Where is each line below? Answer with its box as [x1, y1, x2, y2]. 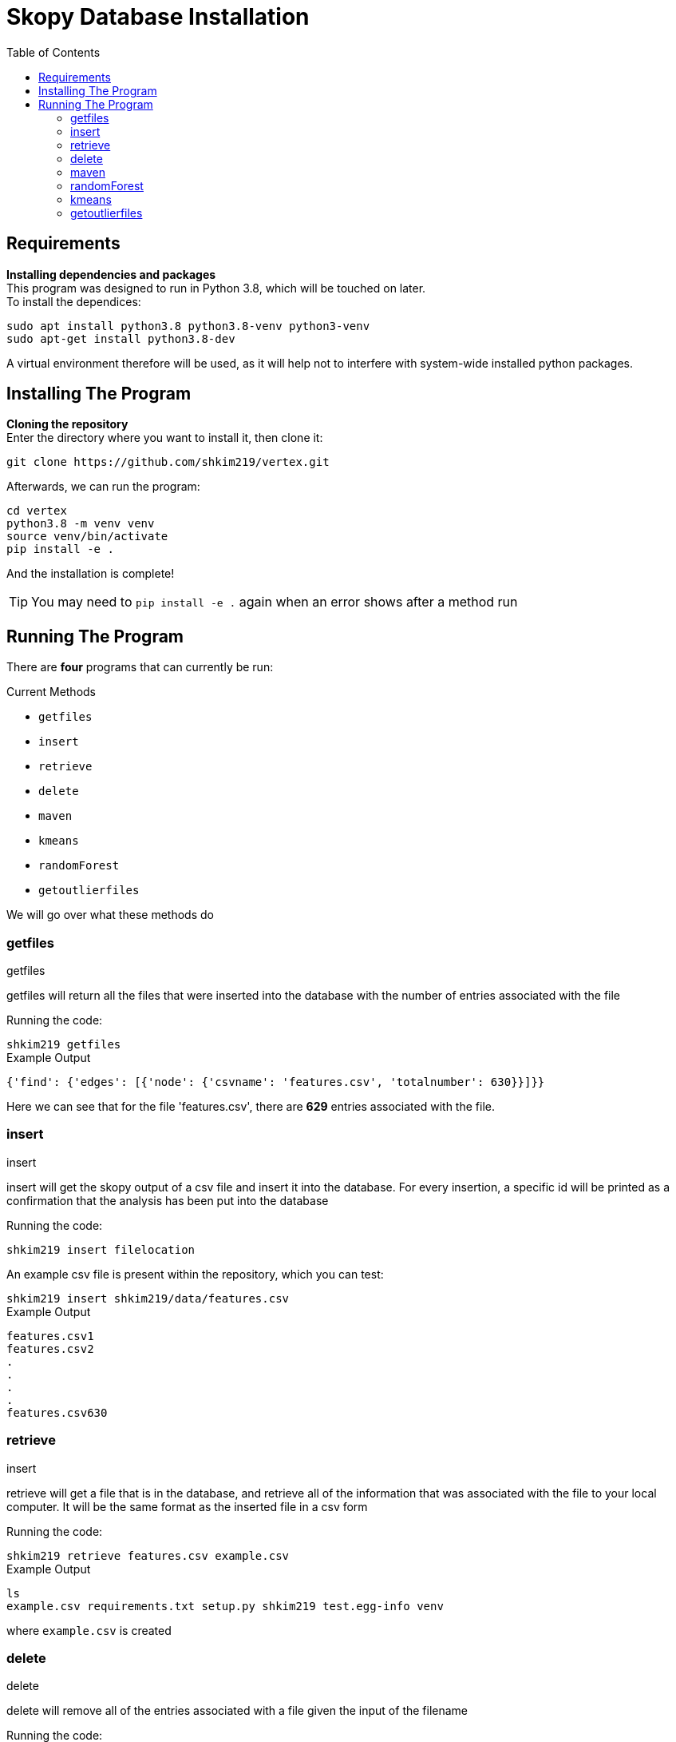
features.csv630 [6, 1406, 108, 1419]
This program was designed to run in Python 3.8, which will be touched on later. [6, 280, 426, 295]
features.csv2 [6, 1342, 94, 1355]
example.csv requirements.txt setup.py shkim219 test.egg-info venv [6, 1599, 444, 1613]
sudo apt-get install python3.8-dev [6, 332, 235, 345]
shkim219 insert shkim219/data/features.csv [6, 1291, 290, 1305]
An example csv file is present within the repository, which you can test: [6, 1267, 384, 1281]
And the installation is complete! [6, 567, 175, 581]
